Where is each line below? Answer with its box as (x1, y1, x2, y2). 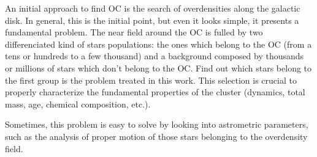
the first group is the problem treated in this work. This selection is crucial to (5, 73, 297, 86)
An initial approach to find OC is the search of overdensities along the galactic (5, 2, 300, 14)
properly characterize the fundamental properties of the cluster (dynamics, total (5, 86, 305, 98)
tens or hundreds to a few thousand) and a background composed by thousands (5, 49, 304, 62)
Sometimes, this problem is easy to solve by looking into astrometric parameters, (5, 118, 308, 131)
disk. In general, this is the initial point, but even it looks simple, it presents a (5, 13, 299, 26)
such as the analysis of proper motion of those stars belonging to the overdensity (5, 130, 308, 142)
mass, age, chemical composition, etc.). (5, 97, 151, 110)
